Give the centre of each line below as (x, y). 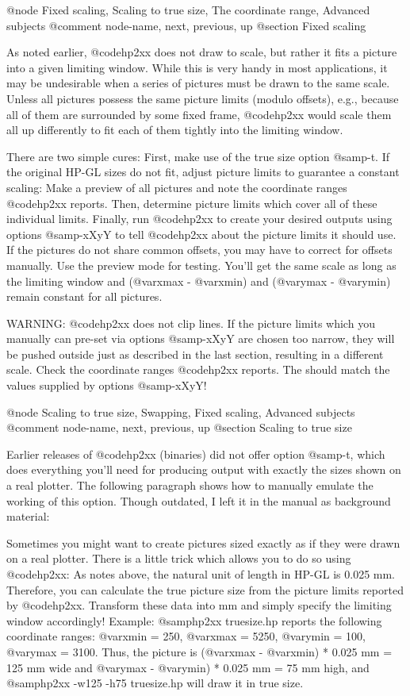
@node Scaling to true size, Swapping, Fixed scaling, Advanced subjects (181, 411)
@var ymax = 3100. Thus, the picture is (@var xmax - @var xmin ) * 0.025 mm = (199, 651)
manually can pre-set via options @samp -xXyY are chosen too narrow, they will (201, 338)
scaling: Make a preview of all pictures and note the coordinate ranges (177, 187)
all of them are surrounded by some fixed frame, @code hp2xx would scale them (199, 114)
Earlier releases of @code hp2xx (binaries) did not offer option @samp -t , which (196, 454)
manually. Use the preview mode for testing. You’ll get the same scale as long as (201, 265)
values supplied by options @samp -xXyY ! (107, 385)
